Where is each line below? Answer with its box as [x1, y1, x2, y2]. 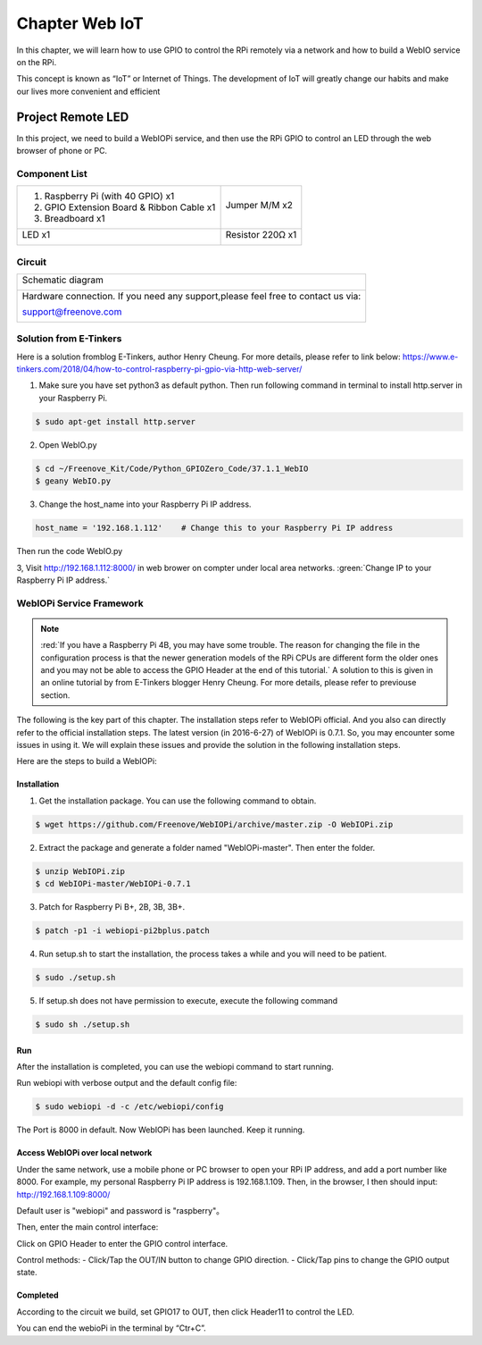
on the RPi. [16, 56, 57, 67]
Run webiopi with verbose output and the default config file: [16, 1078, 237, 1089]
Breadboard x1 [44, 213, 106, 225]
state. [16, 1267, 37, 1278]
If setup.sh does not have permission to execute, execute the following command [38, 996, 338, 1006]
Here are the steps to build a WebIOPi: [16, 756, 157, 767]
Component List [16, 167, 88, 180]
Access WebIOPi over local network [16, 1147, 153, 1158]
